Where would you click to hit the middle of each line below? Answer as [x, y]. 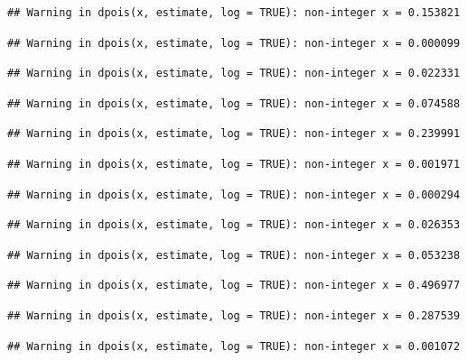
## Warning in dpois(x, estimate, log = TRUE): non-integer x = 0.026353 [234, 225]
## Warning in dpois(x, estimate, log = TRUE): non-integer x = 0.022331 [234, 74]
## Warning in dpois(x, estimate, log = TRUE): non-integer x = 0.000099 [234, 43]
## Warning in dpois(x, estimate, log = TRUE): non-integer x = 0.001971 [234, 164]
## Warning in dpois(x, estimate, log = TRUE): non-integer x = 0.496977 [234, 286]
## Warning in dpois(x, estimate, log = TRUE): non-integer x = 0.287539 [234, 315]
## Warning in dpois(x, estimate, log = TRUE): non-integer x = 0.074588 [234, 103]
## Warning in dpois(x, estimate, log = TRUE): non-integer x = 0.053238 [234, 255]
